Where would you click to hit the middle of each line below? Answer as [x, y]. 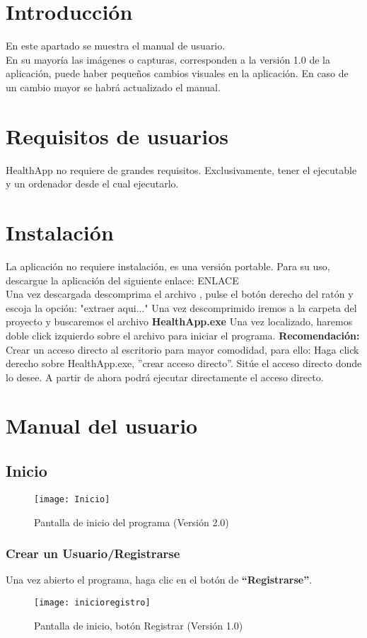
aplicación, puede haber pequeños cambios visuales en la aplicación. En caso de [177, 73]
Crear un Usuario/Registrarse [93, 553]
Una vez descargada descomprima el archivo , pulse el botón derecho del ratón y [180, 294]
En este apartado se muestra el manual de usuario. [116, 46]
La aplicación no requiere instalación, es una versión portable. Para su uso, [168, 266]
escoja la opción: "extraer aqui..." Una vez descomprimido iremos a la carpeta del [181, 307]
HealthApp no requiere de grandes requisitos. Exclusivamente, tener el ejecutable [181, 169]
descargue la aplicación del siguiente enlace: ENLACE [122, 280]
